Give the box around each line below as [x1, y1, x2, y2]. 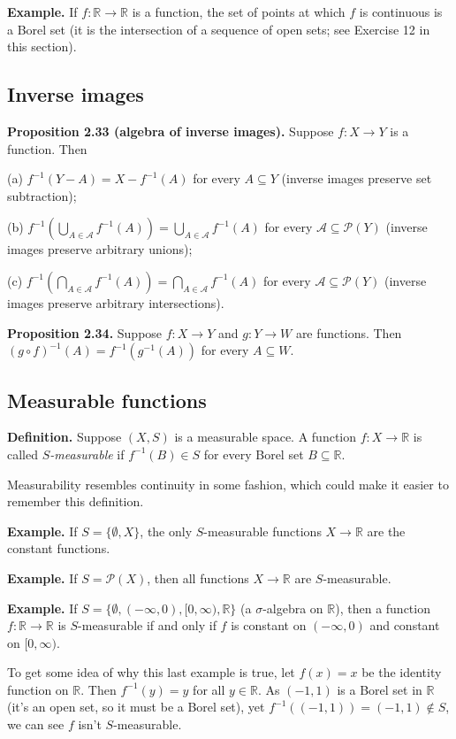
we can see [7, 715, 65, 734]
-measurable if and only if [78, 616, 217, 635]
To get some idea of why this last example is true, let [7, 663, 295, 681]
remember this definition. [7, 492, 144, 511]
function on [7, 680, 69, 698]
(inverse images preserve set [281, 169, 432, 188]
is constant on [231, 616, 307, 635]
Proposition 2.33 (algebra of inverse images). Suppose [7, 121, 334, 140]
